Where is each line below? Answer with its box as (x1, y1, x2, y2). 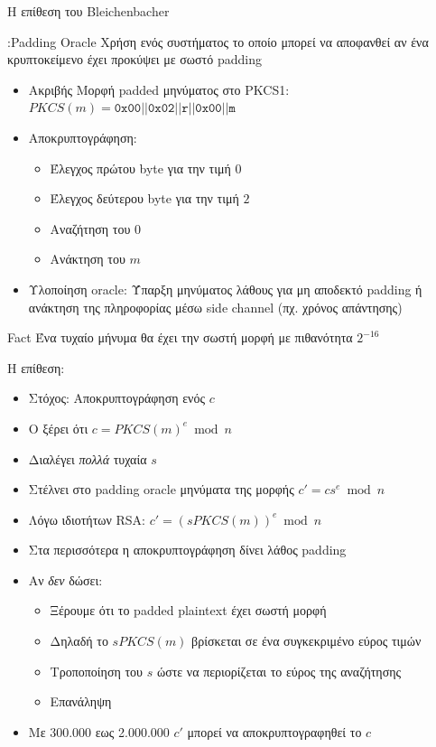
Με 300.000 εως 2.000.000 (28, 722, 170, 741)
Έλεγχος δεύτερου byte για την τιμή (50, 189, 239, 208)
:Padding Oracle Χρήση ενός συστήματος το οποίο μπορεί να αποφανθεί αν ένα (7, 32, 429, 51)
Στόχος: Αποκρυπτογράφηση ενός (28, 388, 205, 407)
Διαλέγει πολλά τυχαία (28, 449, 147, 468)
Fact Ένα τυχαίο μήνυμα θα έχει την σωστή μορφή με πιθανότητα (7, 328, 353, 347)
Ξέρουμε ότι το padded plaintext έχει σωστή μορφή (50, 601, 327, 620)
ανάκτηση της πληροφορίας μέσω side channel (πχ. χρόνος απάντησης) (28, 297, 403, 316)
